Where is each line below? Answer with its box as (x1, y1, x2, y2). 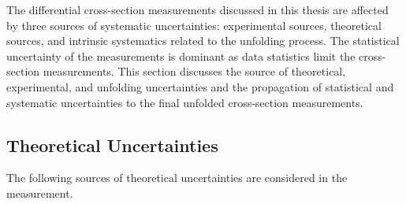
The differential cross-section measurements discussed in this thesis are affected (6, 2, 389, 17)
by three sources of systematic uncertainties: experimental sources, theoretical (6, 17, 382, 33)
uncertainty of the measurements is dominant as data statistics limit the (6, 47, 356, 64)
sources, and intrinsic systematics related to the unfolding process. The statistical (6, 32, 400, 49)
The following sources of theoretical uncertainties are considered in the (6, 169, 348, 186)
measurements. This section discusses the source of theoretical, (43, 63, 346, 80)
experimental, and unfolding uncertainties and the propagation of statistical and (6, 78, 394, 95)
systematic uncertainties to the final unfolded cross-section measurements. (6, 94, 363, 110)
